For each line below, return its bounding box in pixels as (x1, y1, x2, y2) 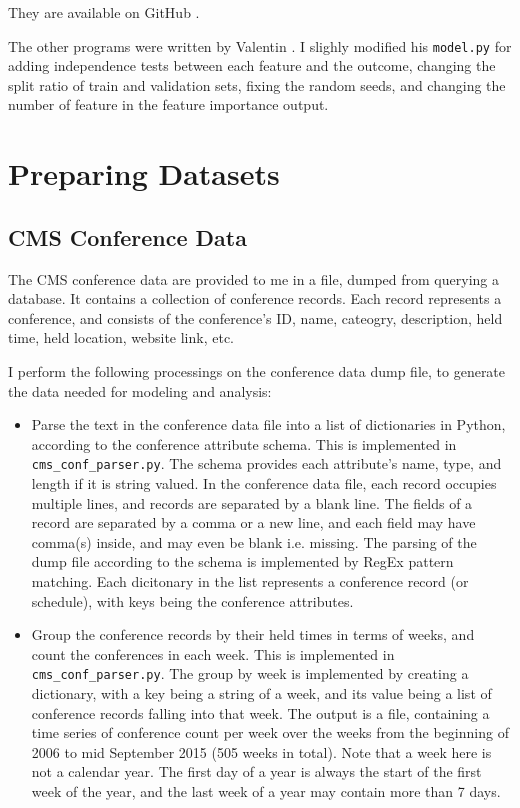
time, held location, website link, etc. (8, 327, 235, 348)
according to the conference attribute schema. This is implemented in (31, 433, 457, 454)
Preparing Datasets (8, 153, 280, 194)
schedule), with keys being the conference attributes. (31, 590, 354, 611)
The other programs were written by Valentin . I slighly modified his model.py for (8, 35, 512, 56)
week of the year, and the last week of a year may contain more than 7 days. (31, 780, 501, 801)
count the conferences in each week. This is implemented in (31, 643, 395, 664)
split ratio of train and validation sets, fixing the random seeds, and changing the (8, 74, 506, 95)
